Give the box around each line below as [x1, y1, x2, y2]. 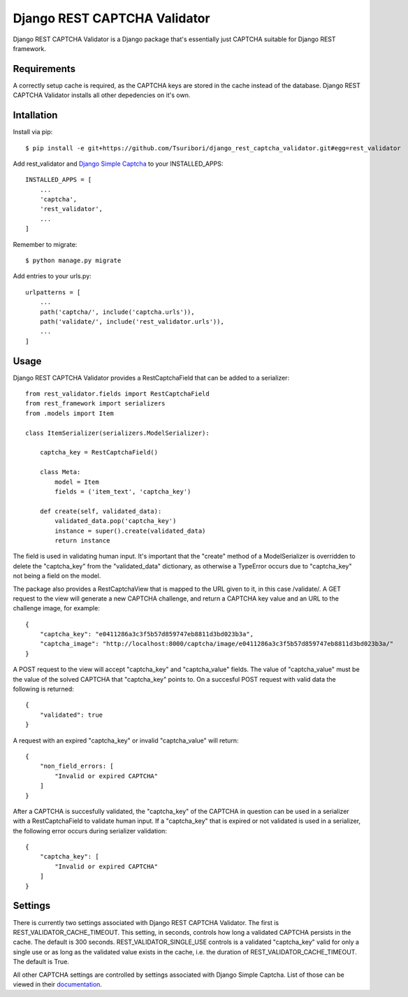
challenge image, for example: [13, 604, 101, 612]
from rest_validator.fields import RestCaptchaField [25, 390, 210, 398]
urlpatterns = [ [25, 288, 81, 296]
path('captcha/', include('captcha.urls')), [39, 308, 195, 316]
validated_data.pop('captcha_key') [54, 517, 177, 525]
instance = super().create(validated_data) [54, 526, 206, 535]
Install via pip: [13, 128, 53, 136]
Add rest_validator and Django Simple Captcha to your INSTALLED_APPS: [13, 159, 224, 168]
